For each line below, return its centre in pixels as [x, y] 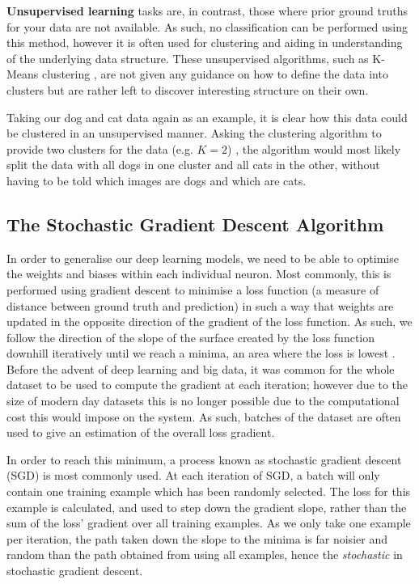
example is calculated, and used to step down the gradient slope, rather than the [207, 507]
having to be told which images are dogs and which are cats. [157, 180]
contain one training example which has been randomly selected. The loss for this [209, 491]
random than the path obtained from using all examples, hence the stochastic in [205, 554]
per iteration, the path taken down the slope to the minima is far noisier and [197, 538]
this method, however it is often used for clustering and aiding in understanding [205, 42]
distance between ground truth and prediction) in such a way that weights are [200, 305]
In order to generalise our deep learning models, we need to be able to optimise [203, 258]
